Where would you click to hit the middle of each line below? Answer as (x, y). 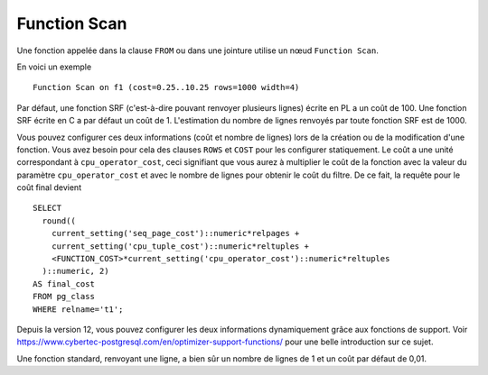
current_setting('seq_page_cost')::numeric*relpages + (175, 233)
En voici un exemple (54, 67)
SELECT (47, 208)
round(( (59, 220)
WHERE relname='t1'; (78, 309)
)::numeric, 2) (75, 271)
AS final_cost (64, 284)
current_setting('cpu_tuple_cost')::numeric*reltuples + (180, 246)
